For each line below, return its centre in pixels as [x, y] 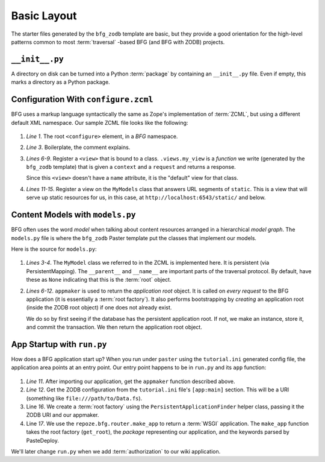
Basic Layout [44, 16]
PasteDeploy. [43, 440]
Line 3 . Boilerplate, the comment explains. [78, 147]
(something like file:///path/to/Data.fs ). [84, 398]
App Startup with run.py [59, 344]
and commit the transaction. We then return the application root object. [114, 327]
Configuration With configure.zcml [82, 100]
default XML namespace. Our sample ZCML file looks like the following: [100, 122]
